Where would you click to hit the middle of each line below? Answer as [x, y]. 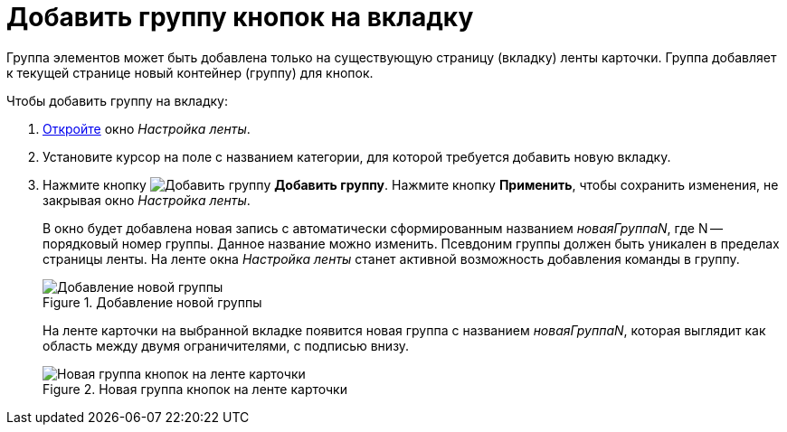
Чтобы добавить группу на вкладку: [117, 100]
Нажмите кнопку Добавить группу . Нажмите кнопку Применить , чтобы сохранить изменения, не [411, 184]
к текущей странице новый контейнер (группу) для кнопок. [190, 72]
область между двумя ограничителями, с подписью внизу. [226, 345]
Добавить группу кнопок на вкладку [240, 17]
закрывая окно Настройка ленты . [147, 200]
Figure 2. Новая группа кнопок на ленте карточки [195, 389]
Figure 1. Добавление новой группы [152, 302]
